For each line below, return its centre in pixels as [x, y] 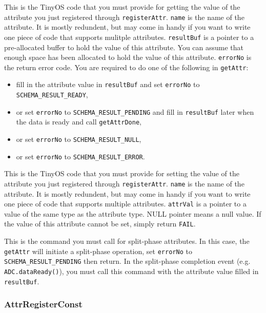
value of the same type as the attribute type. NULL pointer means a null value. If [133, 213]
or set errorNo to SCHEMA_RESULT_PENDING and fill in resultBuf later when [135, 111]
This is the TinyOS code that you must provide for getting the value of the [122, 7]
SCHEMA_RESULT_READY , [52, 95]
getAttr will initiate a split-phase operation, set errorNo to [98, 251]
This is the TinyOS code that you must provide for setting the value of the [122, 173]
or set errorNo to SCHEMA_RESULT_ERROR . [80, 156]
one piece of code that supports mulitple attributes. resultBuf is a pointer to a [129, 37]
